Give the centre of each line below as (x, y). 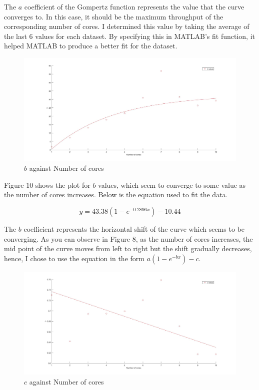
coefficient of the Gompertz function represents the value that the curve (134, 6)
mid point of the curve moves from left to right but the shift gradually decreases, (128, 248)
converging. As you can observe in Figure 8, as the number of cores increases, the (128, 238)
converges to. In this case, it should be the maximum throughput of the (114, 16)
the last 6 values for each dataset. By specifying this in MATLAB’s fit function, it (129, 36)
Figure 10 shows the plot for (47, 185)
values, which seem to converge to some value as (172, 185)
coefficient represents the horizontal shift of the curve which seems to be (134, 228)
